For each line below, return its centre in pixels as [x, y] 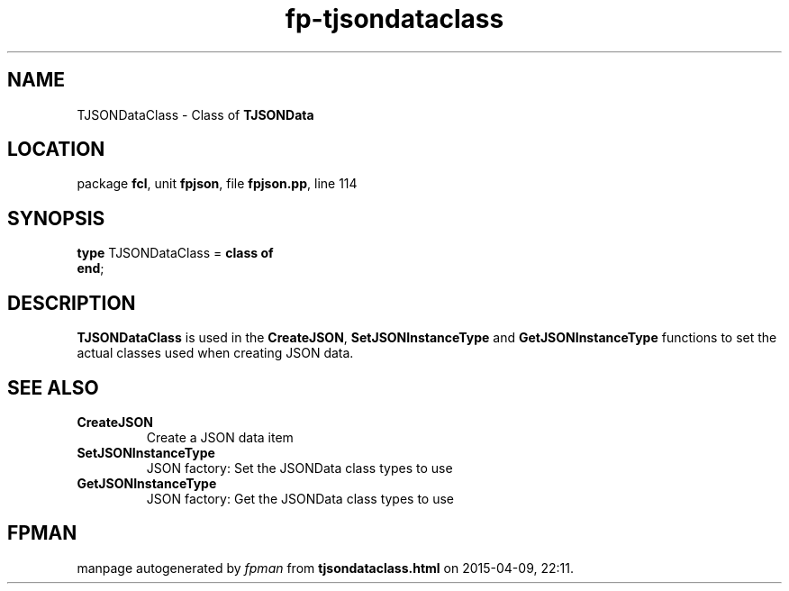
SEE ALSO [53, 387]
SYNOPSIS [56, 218]
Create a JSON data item [220, 437]
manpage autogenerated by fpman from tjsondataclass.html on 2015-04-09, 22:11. [325, 568]
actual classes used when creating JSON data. [215, 353]
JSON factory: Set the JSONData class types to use [299, 468]
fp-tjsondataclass [394, 19]
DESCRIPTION [72, 303]
